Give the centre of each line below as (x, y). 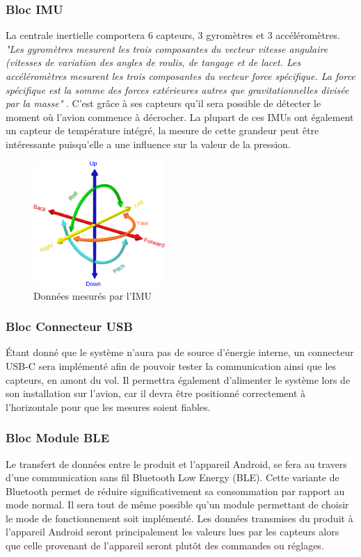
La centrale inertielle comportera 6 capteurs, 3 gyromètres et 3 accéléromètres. (173, 35)
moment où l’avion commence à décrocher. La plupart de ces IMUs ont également (180, 116)
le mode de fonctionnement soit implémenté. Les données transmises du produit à (179, 518)
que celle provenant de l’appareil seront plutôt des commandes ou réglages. (165, 546)
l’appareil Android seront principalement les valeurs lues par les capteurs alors (173, 532)
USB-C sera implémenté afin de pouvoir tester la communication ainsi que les (171, 365)
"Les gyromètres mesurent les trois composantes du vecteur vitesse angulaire (167, 48)
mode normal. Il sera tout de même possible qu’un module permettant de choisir (177, 504)
